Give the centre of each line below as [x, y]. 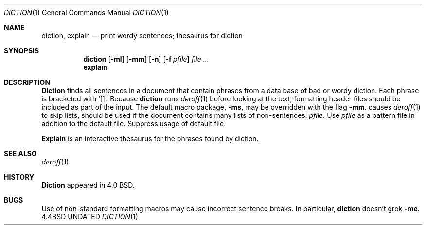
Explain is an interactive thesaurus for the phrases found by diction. [150, 139]
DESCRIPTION [27, 82]
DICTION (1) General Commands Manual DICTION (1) [86, 12]
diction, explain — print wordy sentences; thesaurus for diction [142, 36]
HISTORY [19, 177]
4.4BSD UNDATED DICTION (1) [90, 217]
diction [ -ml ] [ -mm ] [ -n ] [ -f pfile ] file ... [146, 59]
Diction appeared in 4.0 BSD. [88, 185]
